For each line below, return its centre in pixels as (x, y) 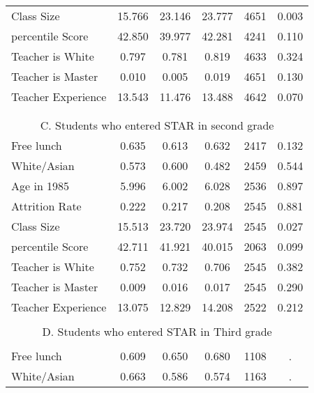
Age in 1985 (40, 186)
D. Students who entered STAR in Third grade (157, 331)
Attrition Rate (46, 206)
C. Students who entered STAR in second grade (157, 125)
